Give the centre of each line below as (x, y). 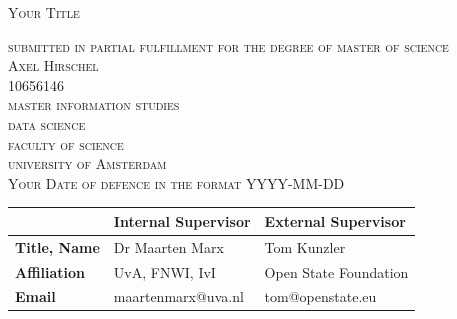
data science (47, 123)
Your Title (44, 12)
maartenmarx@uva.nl (178, 296)
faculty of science (66, 143)
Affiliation (50, 271)
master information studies (94, 104)
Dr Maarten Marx (168, 246)
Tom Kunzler (305, 246)
